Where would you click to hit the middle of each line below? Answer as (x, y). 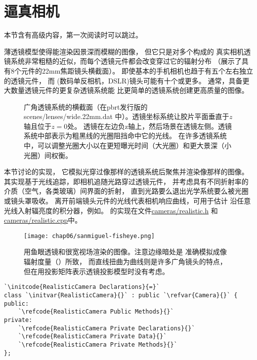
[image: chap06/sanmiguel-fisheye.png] (89, 236)
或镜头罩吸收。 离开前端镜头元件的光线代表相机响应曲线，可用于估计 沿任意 (128, 201)
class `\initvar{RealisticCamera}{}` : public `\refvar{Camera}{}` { (121, 295)
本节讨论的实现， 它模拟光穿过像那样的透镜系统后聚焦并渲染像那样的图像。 (126, 172)
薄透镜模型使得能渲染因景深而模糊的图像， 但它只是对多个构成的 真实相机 (124, 51)
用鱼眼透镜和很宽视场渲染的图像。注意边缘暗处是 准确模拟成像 (125, 252)
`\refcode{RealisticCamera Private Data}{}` (92, 337)
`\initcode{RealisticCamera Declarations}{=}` (82, 287)
